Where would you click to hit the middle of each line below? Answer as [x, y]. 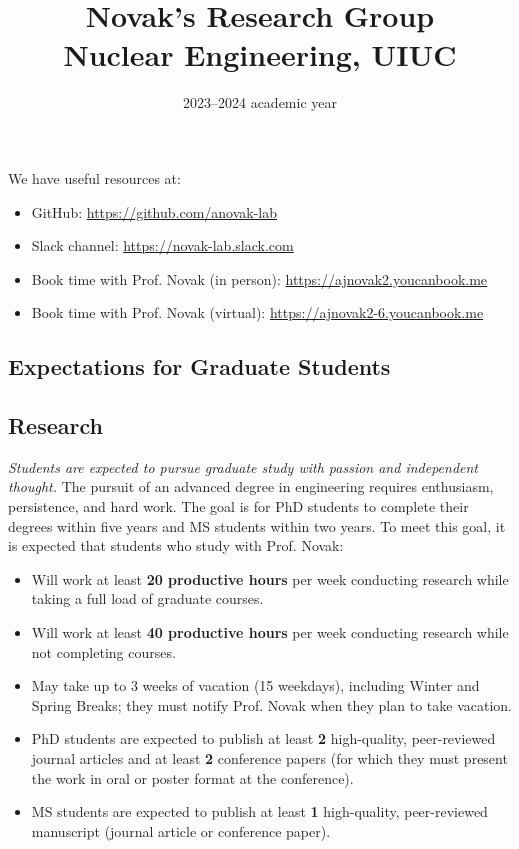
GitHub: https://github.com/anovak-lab [154, 211]
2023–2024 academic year [259, 102]
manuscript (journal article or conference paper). [181, 830]
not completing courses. [103, 651]
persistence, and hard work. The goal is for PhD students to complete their [238, 506]
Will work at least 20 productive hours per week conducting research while [270, 578]
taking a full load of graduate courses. [147, 598]
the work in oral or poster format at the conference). [192, 777]
